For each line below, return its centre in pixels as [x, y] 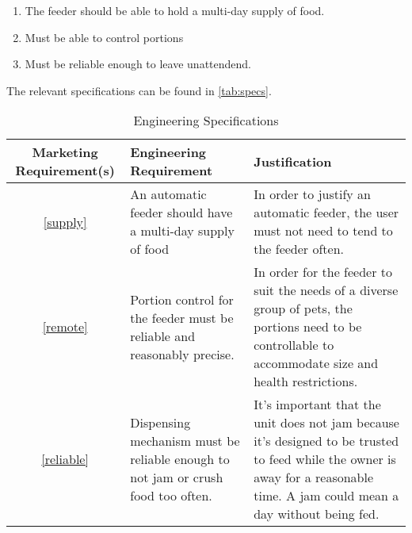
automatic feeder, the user [326, 213]
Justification [293, 161]
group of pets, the [303, 309]
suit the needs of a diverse [326, 290]
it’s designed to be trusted [326, 441]
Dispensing [160, 423]
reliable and [163, 336]
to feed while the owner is [325, 459]
